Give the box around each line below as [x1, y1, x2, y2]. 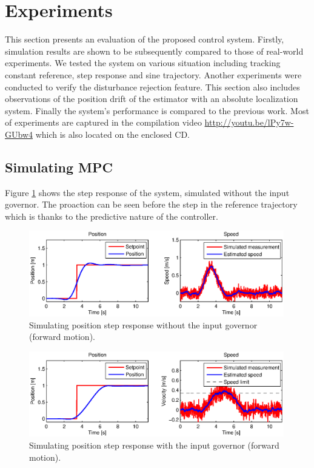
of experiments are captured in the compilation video [5, 116, 202, 129]
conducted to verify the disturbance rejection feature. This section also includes [5, 80, 300, 93]
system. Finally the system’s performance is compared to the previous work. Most [5, 104, 309, 117]
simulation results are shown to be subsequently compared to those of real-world [5, 44, 304, 57]
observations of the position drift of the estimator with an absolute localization [5, 92, 298, 105]
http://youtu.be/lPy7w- [204, 116, 294, 129]
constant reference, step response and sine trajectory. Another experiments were [5, 68, 302, 81]
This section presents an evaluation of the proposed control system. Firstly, [5, 33, 284, 46]
